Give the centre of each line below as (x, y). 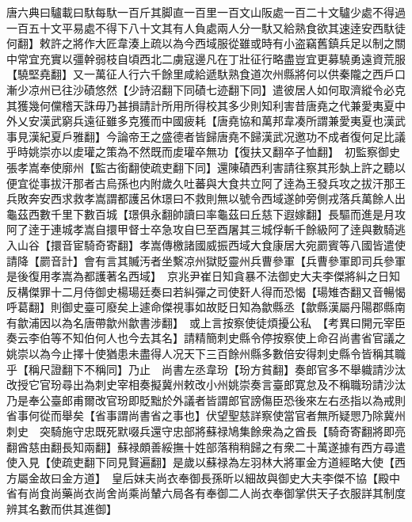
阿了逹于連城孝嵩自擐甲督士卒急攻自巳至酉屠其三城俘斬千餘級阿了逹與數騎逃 (206, 229)
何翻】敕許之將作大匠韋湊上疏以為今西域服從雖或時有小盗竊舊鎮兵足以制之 (200, 43)
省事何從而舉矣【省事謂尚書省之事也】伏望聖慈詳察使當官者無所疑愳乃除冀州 (206, 415)
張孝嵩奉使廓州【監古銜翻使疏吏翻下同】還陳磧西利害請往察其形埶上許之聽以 (206, 167)
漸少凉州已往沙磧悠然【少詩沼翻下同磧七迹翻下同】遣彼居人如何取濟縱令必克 (206, 89)
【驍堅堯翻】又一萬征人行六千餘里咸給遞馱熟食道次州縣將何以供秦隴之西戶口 (206, 74)
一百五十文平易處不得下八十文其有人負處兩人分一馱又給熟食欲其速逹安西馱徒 (206, 27)
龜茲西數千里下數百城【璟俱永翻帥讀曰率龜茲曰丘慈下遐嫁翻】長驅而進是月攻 (206, 213)
